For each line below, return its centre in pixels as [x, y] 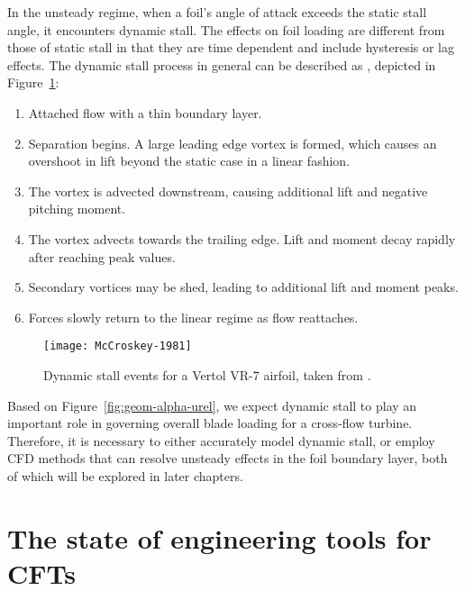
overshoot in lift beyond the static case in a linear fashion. [189, 161]
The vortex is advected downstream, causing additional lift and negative [228, 191]
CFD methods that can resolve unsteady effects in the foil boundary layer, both [228, 458]
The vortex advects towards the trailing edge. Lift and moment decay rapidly [242, 238]
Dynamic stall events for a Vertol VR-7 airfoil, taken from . [207, 374]
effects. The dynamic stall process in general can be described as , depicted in [222, 64]
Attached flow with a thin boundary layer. [145, 112]
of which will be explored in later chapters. [125, 475]
